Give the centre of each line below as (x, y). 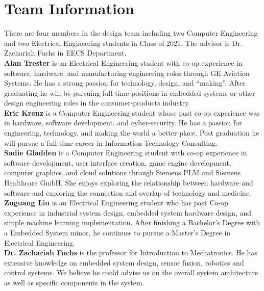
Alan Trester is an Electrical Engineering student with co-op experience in (123, 62)
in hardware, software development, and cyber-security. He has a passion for (123, 123)
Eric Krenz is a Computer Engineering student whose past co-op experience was (132, 112)
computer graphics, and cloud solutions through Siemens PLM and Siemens (123, 173)
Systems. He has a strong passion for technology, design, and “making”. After (125, 83)
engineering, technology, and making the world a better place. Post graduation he (132, 133)
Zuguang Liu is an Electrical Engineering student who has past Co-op (116, 203)
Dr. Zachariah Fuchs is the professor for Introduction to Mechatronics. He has (131, 253)
